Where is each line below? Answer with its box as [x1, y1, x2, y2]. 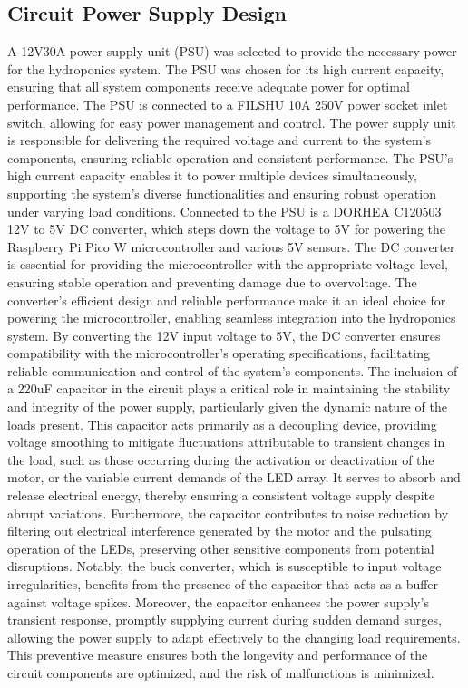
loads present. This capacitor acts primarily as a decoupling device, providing [7, 414, 437, 433]
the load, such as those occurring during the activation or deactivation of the [7, 450, 434, 469]
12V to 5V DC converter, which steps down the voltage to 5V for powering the [7, 219, 446, 238]
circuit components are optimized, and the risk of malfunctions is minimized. [7, 663, 434, 682]
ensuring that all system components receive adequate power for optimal [7, 77, 410, 96]
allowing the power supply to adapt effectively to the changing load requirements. [7, 627, 461, 646]
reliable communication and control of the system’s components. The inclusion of [7, 361, 458, 380]
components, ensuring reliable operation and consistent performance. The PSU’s [7, 148, 453, 167]
